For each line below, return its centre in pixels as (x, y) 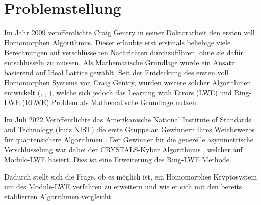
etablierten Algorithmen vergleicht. (59, 197)
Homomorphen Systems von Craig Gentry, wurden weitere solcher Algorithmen (128, 82)
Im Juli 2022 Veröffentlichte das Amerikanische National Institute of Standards (128, 119)
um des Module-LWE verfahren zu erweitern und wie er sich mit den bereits (123, 186)
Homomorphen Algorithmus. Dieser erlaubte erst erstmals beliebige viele (118, 42)
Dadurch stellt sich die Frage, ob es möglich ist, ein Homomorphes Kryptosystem (131, 176)
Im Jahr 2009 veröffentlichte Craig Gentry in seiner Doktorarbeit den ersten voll (129, 32)
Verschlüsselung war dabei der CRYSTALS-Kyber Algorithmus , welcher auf (123, 149)
